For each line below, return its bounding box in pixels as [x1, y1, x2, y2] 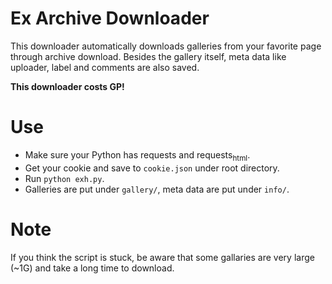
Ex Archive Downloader [10, 7, 210, 30]
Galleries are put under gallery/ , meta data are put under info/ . [24, 183, 290, 195]
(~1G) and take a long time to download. [10, 262, 175, 274]
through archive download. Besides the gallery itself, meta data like [10, 50, 287, 62]
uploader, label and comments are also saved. [10, 61, 200, 73]
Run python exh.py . [24, 172, 105, 184]
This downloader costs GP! [10, 80, 125, 92]
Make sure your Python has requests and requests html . [24, 148, 251, 163]
